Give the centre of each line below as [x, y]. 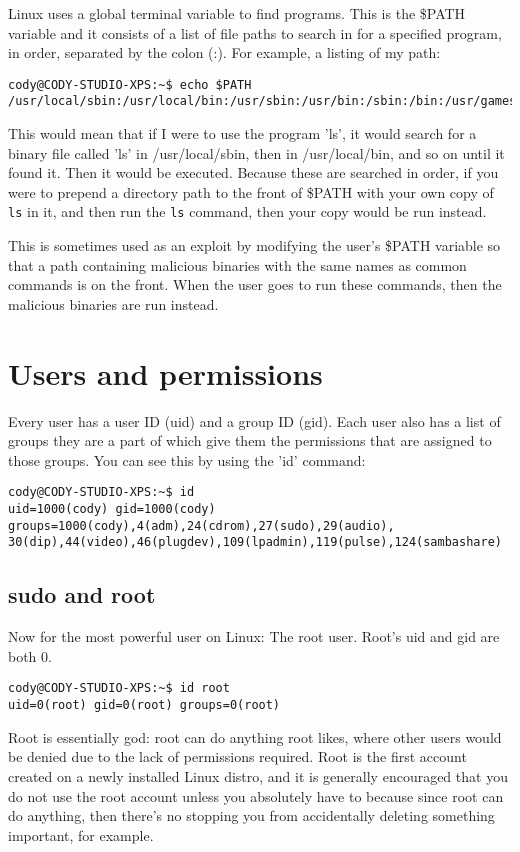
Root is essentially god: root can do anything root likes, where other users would [255, 736]
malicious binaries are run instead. [113, 303]
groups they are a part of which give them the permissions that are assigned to [250, 440]
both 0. [30, 655]
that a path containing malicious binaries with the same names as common [237, 264]
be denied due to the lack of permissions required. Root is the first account [237, 756]
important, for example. [81, 834]
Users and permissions [165, 372]
